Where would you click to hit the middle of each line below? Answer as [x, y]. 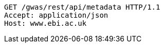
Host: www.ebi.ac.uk [45, 23]
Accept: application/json [56, 15]
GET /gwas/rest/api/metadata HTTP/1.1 [82, 7]
